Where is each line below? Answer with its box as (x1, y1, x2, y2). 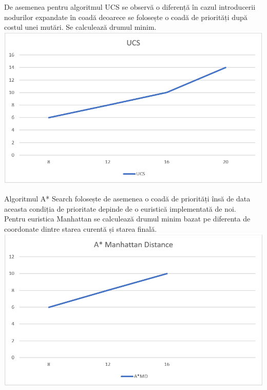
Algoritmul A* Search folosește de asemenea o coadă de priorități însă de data (4, 193, 251, 204)
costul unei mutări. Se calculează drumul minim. (4, 22, 157, 32)
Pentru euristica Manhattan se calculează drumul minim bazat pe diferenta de (4, 213, 251, 224)
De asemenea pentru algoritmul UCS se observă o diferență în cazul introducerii (4, 2, 256, 12)
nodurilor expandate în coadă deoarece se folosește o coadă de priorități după (4, 11, 247, 22)
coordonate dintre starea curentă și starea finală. (4, 223, 157, 234)
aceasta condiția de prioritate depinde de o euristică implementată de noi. (4, 203, 236, 214)
